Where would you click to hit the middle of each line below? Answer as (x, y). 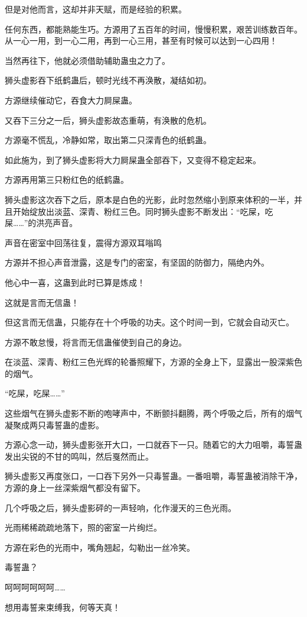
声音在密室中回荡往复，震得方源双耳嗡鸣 (83, 242)
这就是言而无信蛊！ (42, 302)
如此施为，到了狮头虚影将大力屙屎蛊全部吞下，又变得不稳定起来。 (133, 159)
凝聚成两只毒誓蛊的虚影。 (54, 424)
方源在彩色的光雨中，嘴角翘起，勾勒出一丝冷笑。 (100, 547)
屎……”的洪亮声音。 (41, 223)
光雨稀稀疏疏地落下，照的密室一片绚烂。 (83, 527)
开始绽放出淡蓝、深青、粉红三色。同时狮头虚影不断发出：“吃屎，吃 (143, 211)
